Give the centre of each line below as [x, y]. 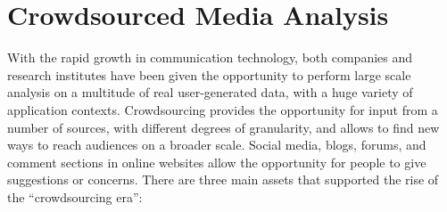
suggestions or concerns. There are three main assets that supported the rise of [223, 179]
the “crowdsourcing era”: [75, 196]
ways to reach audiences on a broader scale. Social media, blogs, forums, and [217, 145]
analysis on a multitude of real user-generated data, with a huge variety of [210, 92]
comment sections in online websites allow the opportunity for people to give [217, 162]
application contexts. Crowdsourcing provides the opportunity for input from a [223, 109]
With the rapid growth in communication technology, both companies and [210, 57]
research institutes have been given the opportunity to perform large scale [209, 74]
